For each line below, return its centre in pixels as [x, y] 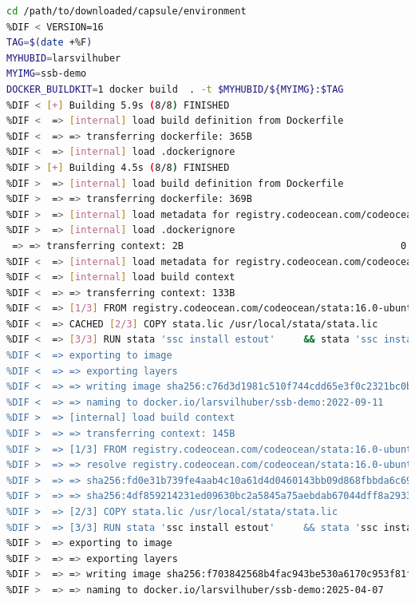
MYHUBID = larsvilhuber [64, 58]
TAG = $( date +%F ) [49, 43]
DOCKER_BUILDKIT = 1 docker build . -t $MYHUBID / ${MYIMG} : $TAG [175, 89]
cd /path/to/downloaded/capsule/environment [126, 11]
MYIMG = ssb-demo [47, 74]
